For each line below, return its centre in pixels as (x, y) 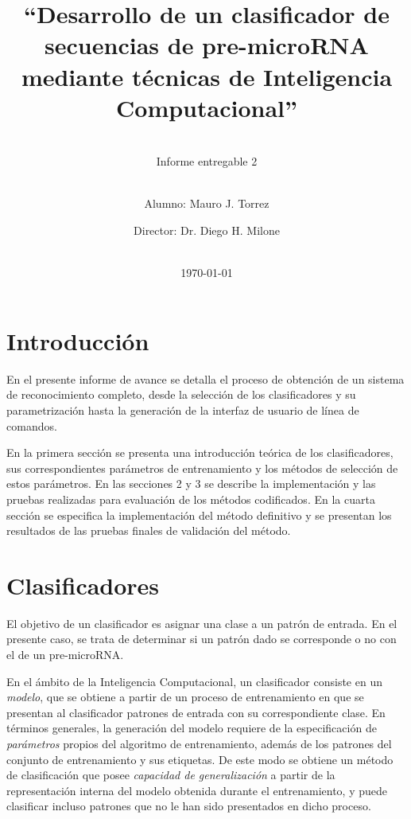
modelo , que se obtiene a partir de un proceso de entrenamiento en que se (185, 697)
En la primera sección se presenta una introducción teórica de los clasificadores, (200, 452)
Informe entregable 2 (207, 161)
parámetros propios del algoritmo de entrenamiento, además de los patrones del (199, 743)
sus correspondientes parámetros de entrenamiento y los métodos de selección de (202, 468)
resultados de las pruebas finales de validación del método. (149, 530)
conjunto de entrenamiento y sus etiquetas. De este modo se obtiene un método (200, 759)
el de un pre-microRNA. (65, 655)
